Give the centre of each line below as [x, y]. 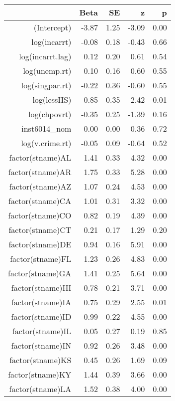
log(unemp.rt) [47, 71]
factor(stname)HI [41, 288]
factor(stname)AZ [40, 186]
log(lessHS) [52, 100]
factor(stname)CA [40, 201]
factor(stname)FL [41, 259]
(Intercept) [52, 27]
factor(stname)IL [42, 331]
